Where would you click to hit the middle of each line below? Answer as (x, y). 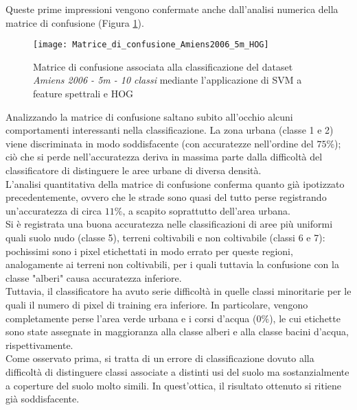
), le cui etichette (305, 318)
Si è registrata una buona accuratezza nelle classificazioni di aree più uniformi (169, 224)
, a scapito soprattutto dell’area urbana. (206, 210)
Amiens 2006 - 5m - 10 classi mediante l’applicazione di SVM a (168, 80)
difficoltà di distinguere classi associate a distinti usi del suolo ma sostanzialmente (177, 371)
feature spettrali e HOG (83, 94)
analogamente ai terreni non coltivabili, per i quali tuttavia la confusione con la (172, 264)
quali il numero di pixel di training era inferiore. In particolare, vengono (157, 304)
